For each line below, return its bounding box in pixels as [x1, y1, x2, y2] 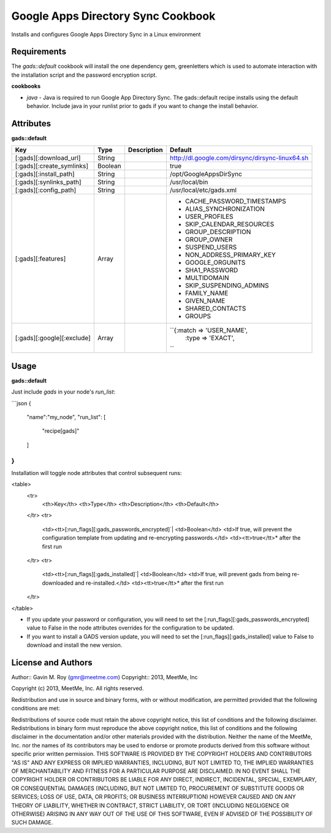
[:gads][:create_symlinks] [15, 162, 89, 170]
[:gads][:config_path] [15, 186, 77, 194]
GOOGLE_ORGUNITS [185, 258, 246, 267]
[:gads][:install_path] [15, 170, 75, 178]
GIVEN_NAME [185, 297, 226, 305]
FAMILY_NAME [185, 289, 229, 297]
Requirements [11, 47, 67, 57]
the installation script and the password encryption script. [11, 71, 158, 78]
